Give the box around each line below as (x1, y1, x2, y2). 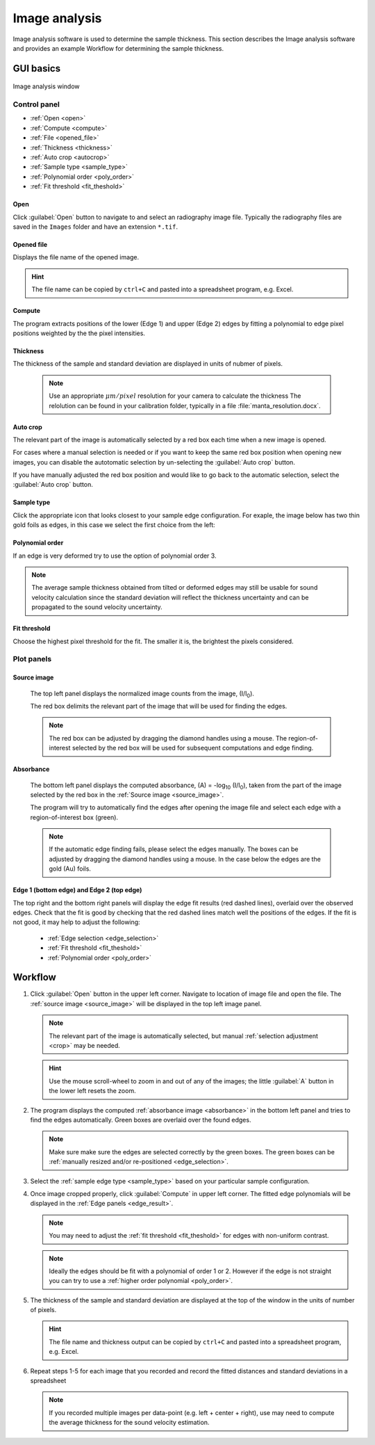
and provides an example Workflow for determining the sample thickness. (12, 44, 224, 52)
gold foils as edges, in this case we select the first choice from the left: (12, 521, 215, 529)
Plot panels (12, 654, 52, 664)
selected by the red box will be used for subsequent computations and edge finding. (72, 744, 314, 752)
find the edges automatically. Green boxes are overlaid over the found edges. (30, 1116, 251, 1124)
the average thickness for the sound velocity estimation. (49, 1419, 210, 1427)
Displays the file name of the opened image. (12, 253, 140, 261)
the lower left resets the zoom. (49, 1087, 136, 1095)
